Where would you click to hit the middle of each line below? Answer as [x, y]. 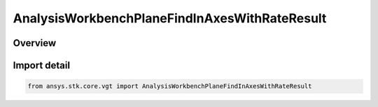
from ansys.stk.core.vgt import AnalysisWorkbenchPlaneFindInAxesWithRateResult [170, 86]
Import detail [41, 65]
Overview [35, 43]
